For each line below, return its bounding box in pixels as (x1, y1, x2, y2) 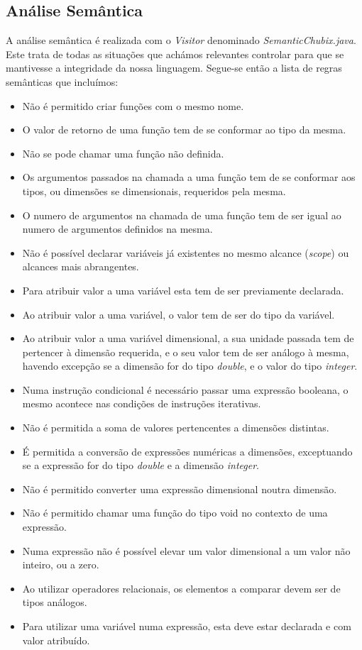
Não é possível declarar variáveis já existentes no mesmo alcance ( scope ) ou (22, 245, 349, 260)
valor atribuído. (22, 632, 90, 647)
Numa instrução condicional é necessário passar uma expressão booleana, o (22, 382, 349, 397)
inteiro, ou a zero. (22, 557, 99, 572)
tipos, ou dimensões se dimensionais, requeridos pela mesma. (22, 183, 286, 198)
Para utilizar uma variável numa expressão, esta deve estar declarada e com (22, 619, 351, 634)
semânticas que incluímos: (6, 74, 119, 89)
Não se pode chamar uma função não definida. (22, 145, 224, 160)
